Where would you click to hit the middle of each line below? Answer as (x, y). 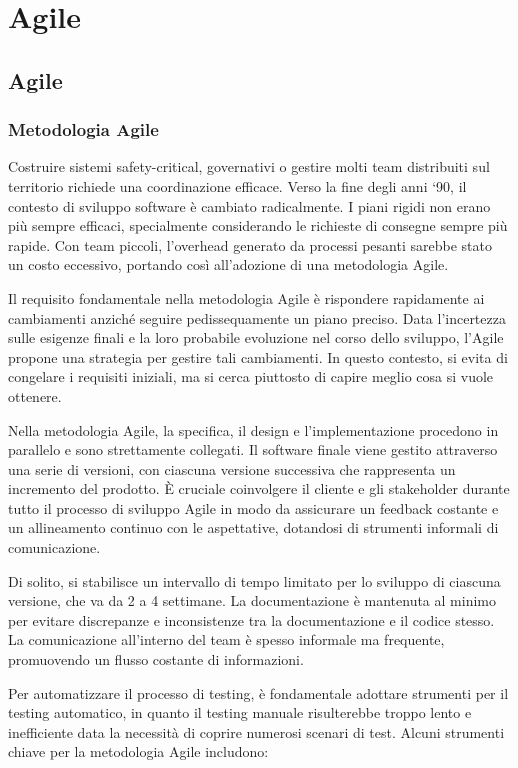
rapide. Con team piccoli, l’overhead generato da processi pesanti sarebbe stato (250, 244)
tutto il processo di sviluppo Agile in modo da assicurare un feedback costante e (253, 507)
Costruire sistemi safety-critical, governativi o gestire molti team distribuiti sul (249, 166)
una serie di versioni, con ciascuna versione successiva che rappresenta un (232, 468)
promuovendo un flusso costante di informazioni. (156, 659)
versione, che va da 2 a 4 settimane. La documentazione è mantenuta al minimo (252, 600)
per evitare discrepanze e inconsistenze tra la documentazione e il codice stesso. (251, 619)
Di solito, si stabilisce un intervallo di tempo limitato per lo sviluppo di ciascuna (254, 580)
